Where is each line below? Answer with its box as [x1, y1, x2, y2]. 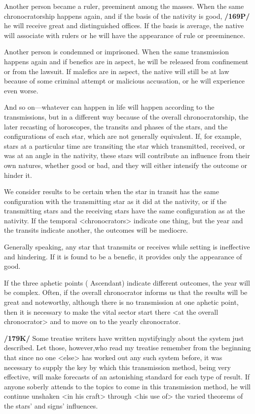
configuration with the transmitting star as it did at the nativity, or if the [4, 196, 227, 206]
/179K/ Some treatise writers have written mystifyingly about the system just [4, 332, 244, 343]
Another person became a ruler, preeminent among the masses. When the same [4, 1, 244, 11]
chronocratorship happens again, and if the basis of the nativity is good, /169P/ [4, 10, 250, 21]
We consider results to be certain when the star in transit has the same [4, 186, 219, 197]
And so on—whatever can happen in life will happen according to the [4, 102, 215, 112]
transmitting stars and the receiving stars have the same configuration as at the [4, 206, 245, 216]
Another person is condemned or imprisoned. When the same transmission [4, 46, 229, 57]
